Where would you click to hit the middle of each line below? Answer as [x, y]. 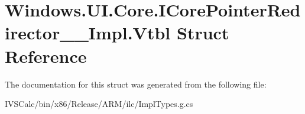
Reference [46, 56]
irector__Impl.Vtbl [88, 33]
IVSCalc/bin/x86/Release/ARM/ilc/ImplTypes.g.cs [99, 104]
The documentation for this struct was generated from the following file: [136, 84]
